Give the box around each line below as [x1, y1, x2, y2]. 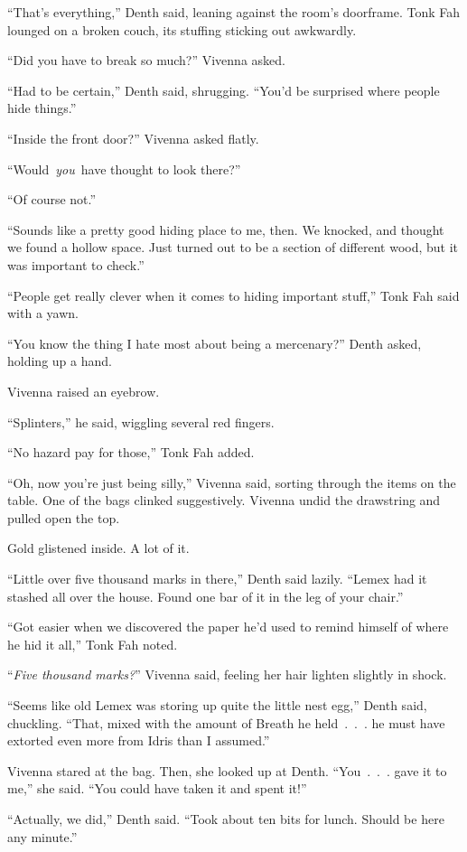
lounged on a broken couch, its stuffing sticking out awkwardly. [7, 20, 357, 39]
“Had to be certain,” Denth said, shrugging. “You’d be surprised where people [7, 80, 440, 99]
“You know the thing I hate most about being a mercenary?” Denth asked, [7, 333, 422, 352]
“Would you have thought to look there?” [7, 159, 241, 178]
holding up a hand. [7, 351, 112, 370]
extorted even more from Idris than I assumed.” [7, 731, 270, 750]
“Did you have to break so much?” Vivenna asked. [7, 51, 285, 70]
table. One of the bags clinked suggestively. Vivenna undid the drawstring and [7, 491, 441, 510]
